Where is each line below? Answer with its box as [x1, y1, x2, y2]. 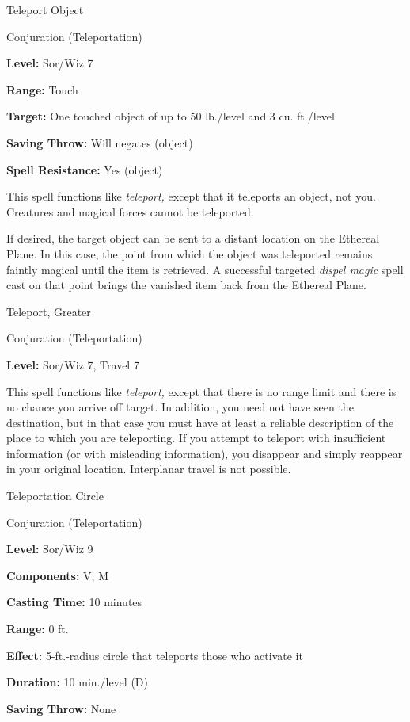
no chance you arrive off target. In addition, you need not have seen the [6, 399, 354, 415]
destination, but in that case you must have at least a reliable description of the [6, 414, 394, 430]
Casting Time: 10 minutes [6, 594, 142, 610]
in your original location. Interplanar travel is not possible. [6, 460, 291, 477]
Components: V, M [6, 567, 109, 583]
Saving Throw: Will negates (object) [6, 134, 193, 151]
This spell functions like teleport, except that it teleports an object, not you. [6, 188, 376, 204]
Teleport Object [6, 2, 84, 17]
